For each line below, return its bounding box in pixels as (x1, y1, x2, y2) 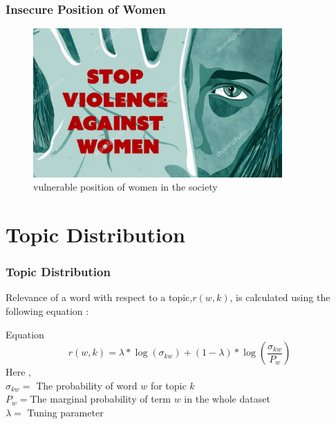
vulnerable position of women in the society (33, 180, 218, 194)
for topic (150, 378, 187, 392)
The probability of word (36, 378, 138, 392)
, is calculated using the (230, 290, 330, 305)
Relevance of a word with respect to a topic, (6, 290, 193, 305)
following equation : (6, 303, 89, 318)
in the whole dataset (184, 392, 270, 406)
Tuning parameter (27, 405, 104, 419)
